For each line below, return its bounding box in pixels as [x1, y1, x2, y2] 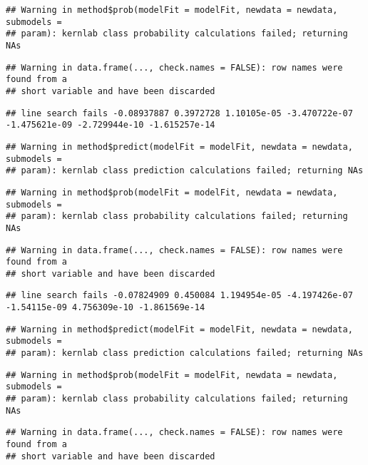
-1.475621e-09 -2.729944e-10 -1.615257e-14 [6, 120, 215, 131]
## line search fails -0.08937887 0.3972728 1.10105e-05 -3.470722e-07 [6, 108, 353, 118]
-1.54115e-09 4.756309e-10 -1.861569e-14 [6, 302, 205, 313]
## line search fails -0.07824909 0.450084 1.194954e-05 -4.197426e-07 [6, 290, 353, 301]
